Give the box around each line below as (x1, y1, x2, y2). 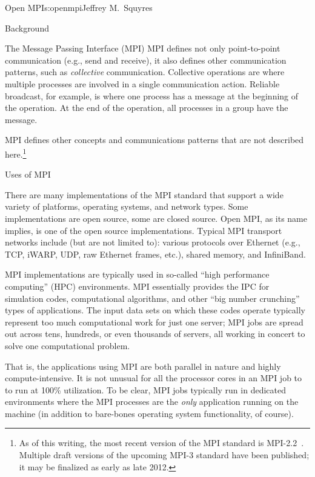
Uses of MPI (5, 168, 51, 181)
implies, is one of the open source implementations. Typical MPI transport (5, 224, 282, 236)
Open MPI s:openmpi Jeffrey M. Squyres (5, 1, 153, 13)
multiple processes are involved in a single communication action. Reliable (5, 77, 280, 90)
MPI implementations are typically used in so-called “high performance (5, 268, 270, 281)
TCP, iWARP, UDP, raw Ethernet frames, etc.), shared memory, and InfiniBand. (5, 247, 306, 260)
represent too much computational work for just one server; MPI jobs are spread (5, 315, 303, 328)
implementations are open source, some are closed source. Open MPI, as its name (5, 212, 307, 224)
